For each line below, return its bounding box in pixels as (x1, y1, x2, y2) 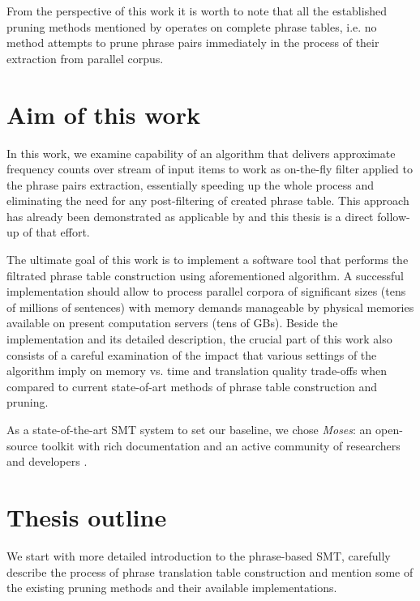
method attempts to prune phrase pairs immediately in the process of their (6, 34, 379, 51)
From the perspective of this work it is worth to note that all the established (6, 2, 387, 19)
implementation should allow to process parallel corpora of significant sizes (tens (6, 283, 406, 300)
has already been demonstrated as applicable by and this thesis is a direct (6, 207, 374, 224)
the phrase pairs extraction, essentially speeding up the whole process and (6, 176, 374, 193)
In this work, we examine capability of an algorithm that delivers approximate (6, 144, 396, 161)
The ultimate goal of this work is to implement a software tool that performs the (6, 251, 409, 268)
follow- (377, 207, 410, 224)
